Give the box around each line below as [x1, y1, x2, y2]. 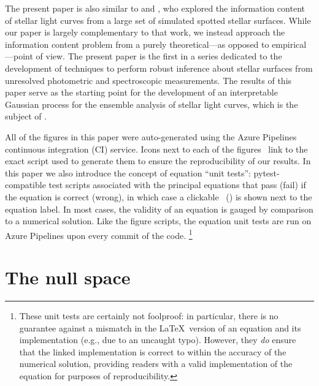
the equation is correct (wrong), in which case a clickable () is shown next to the [5, 190, 312, 203]
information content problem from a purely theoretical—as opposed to [5, 37, 269, 50]
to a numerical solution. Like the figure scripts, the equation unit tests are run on [5, 214, 312, 227]
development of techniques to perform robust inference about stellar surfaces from [5, 61, 313, 74]
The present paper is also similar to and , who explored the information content [5, 2, 305, 14]
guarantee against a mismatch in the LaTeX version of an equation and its [19, 321, 301, 334]
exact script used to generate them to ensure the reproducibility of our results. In [5, 154, 311, 167]
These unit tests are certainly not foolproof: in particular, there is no [19, 309, 279, 322]
